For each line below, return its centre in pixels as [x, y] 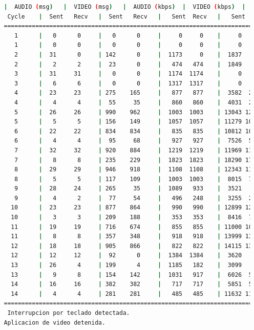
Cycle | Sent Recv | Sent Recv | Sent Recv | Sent [127, 16]
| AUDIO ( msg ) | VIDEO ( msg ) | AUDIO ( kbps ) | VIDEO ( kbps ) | [125, 7]
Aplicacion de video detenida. [55, 322]
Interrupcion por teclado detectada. [69, 313]
